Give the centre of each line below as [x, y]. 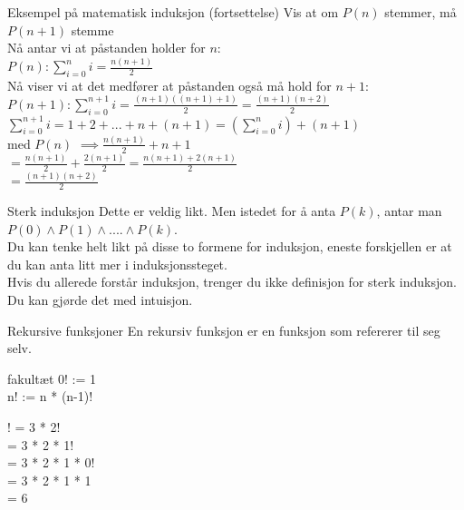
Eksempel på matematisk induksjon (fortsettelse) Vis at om [173, 12]
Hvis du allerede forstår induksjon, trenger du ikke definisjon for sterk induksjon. [232, 282]
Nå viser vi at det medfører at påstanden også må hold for [169, 85]
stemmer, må [420, 12]
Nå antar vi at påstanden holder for [106, 48]
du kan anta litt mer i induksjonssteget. [117, 264]
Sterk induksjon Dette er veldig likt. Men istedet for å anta [172, 211]
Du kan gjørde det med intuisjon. [100, 299]
